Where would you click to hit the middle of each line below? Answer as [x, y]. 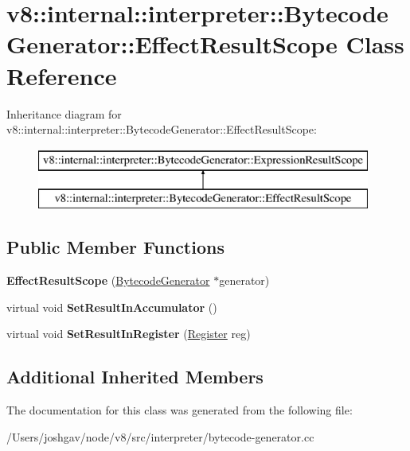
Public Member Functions [115, 247]
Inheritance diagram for [64, 113]
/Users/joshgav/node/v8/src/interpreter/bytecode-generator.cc [160, 436]
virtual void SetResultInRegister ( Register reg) [129, 334]
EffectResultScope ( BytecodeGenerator [108, 280]
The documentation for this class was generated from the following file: [180, 410]
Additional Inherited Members [135, 377]
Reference [62, 75]
